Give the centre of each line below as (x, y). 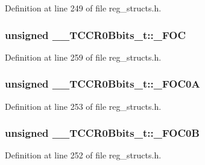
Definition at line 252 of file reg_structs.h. (83, 155)
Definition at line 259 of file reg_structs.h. (83, 57)
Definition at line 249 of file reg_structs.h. (83, 8)
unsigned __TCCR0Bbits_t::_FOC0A (102, 84)
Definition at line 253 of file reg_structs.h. (83, 106)
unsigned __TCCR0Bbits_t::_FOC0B (102, 133)
